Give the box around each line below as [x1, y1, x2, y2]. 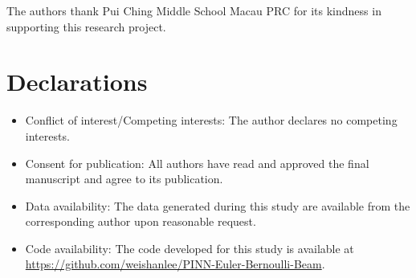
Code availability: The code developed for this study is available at [25, 239, 354, 256]
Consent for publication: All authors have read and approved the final [25, 154, 369, 171]
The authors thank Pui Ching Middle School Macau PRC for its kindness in [6, 2, 381, 18]
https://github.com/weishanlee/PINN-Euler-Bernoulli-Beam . [25, 256, 325, 272]
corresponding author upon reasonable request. [25, 213, 256, 230]
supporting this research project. [6, 18, 166, 35]
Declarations [6, 65, 148, 98]
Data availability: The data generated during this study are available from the [25, 197, 410, 214]
